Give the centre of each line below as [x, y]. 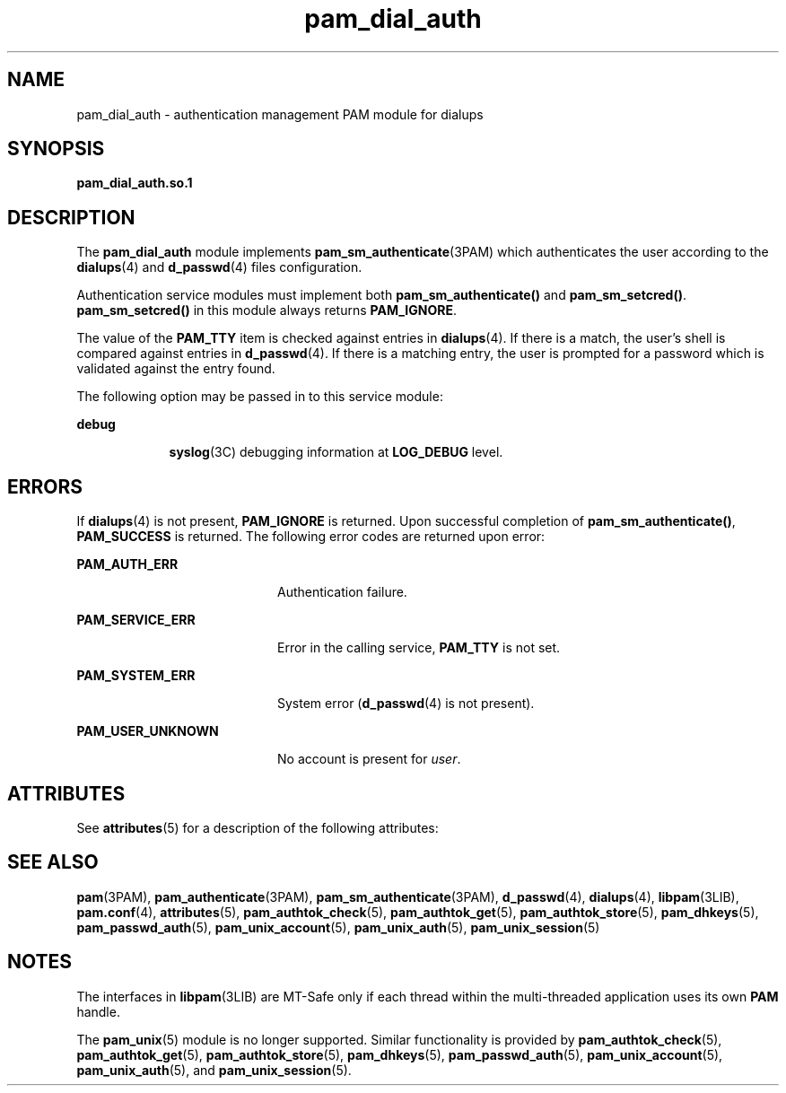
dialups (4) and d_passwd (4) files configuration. [219, 267]
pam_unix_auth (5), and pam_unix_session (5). [214, 1070]
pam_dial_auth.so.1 [135, 183]
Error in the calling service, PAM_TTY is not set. [419, 648]
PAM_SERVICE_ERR [136, 620]
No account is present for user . [369, 759]
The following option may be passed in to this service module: [260, 397]
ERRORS [45, 486]
